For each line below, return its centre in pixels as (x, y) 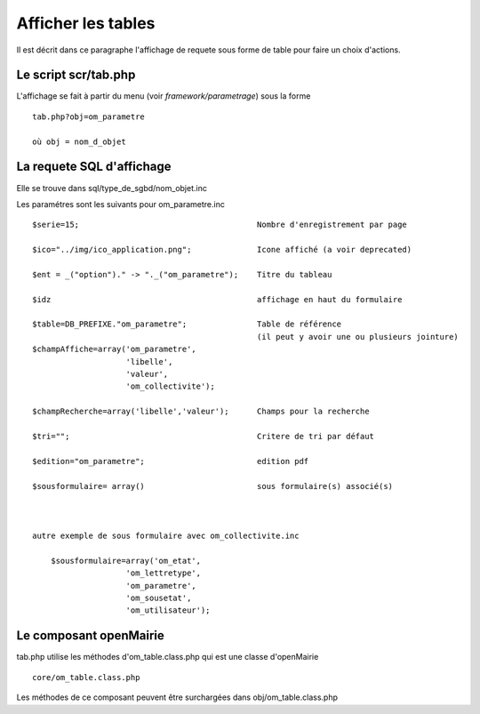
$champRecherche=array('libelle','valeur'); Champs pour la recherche (201, 412)
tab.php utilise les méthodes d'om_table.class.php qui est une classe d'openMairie (168, 657)
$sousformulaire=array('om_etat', (126, 561)
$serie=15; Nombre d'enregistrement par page (220, 225)
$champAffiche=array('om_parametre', (115, 349)
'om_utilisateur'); (168, 610)
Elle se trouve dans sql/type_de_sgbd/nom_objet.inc (112, 188)
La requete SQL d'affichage (94, 167)
